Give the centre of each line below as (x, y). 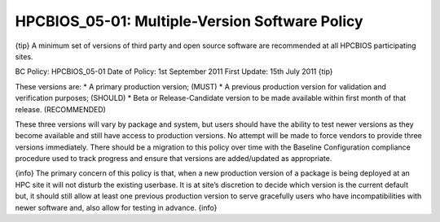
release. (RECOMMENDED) (60, 109)
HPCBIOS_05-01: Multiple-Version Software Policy (189, 21)
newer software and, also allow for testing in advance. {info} (116, 207)
